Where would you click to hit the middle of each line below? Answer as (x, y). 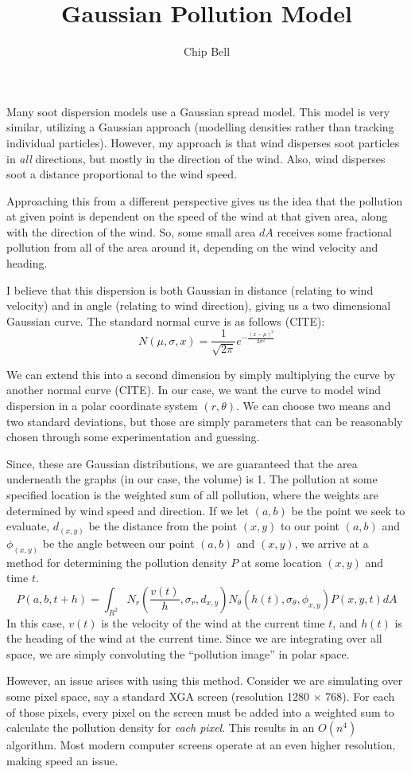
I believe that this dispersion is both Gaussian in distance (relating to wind (190, 289)
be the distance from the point (163, 526)
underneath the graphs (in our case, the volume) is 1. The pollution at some (192, 479)
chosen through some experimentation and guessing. (133, 437)
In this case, (36, 622)
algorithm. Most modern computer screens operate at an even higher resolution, (201, 745)
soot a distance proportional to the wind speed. (122, 174)
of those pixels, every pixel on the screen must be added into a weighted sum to (200, 711)
